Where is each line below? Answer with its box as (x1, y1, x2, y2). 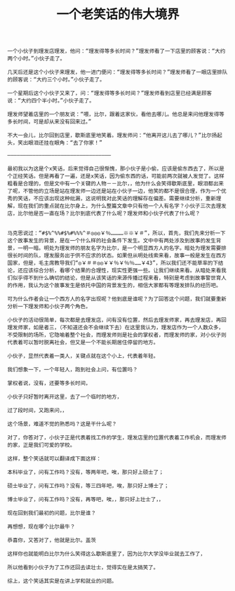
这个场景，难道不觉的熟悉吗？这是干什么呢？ (7, 420, 117, 428)
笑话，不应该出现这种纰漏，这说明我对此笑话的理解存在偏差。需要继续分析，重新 (17, 195, 216, 202)
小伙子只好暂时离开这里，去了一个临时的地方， (7, 394, 123, 401)
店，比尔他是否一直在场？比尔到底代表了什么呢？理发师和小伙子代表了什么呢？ (7, 210, 201, 218)
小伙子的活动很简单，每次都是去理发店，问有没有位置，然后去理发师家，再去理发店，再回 (7, 317, 227, 324)
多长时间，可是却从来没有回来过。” (7, 119, 92, 126)
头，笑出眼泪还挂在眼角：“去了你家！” (7, 140, 103, 147)
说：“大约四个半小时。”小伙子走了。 (7, 98, 95, 105)
